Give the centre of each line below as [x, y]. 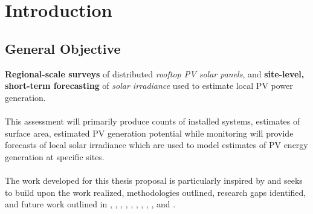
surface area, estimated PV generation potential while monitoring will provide [149, 133]
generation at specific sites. [55, 156]
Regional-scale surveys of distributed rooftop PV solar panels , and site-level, [155, 73]
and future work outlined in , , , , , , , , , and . [90, 204]
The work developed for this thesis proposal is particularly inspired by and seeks [154, 180]
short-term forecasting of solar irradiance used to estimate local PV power [149, 86]
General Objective [63, 48]
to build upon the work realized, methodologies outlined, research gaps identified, [156, 192]
